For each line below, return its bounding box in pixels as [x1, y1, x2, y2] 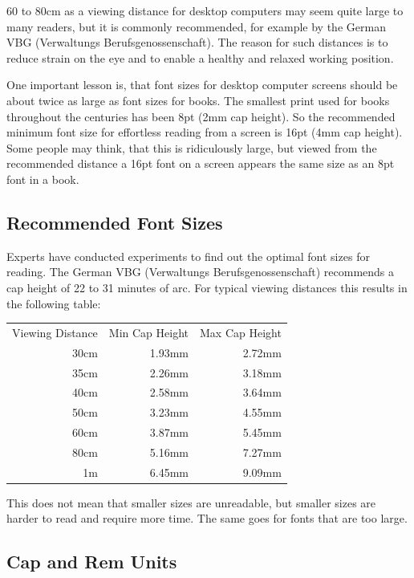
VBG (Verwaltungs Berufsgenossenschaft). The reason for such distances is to [6, 34, 388, 51]
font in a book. [6, 170, 79, 187]
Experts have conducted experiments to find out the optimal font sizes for [6, 247, 370, 264]
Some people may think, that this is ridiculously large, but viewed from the [6, 139, 377, 156]
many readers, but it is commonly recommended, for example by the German [6, 18, 386, 35]
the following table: [6, 295, 101, 311]
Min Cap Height [108, 324, 189, 340]
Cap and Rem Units [6, 549, 177, 574]
